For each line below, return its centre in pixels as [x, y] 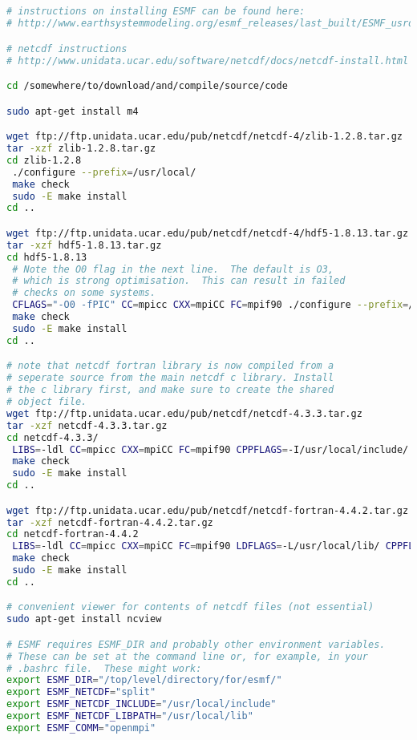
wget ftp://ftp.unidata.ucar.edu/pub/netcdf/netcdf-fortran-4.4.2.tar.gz [208, 510]
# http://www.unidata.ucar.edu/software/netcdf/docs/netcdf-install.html [208, 61]
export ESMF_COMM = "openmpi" [81, 728]
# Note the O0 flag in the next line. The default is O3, [173, 269]
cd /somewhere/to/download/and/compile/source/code [147, 86]
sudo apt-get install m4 [73, 111]
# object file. [47, 402]
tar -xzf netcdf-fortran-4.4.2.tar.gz [110, 522]
